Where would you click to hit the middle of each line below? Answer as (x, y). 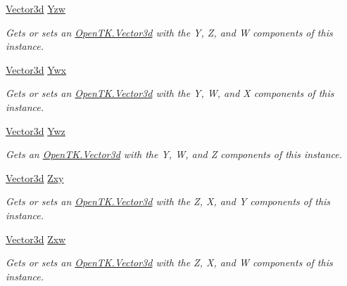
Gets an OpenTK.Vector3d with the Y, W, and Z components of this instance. (174, 154)
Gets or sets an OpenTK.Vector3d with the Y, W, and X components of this (170, 93)
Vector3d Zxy (35, 177)
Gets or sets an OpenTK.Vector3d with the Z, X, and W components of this (169, 262)
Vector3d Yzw (36, 8)
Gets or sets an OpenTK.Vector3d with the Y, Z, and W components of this (169, 32)
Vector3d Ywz (36, 130)
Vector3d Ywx (36, 69)
